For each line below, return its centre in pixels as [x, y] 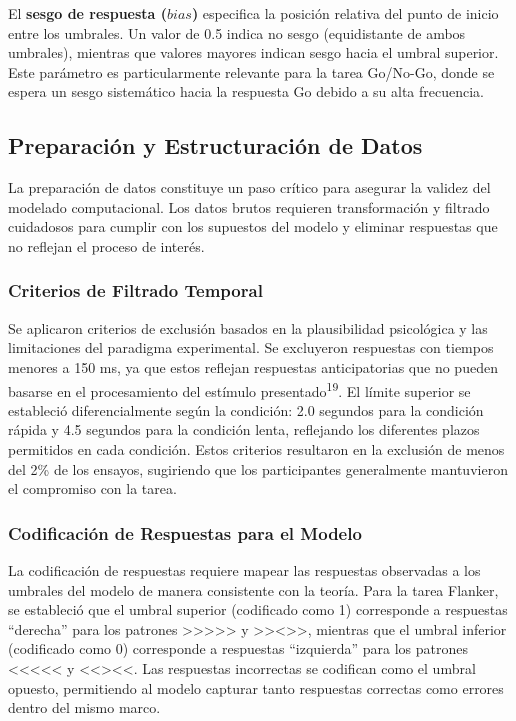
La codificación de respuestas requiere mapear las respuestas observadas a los [244, 569]
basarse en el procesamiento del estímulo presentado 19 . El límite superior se [239, 389]
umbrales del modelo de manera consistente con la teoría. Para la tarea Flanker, [253, 589]
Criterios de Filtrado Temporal [135, 290]
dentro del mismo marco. [84, 707]
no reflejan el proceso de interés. [106, 245]
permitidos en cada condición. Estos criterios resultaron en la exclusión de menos [256, 448]
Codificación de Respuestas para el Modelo [185, 532]
